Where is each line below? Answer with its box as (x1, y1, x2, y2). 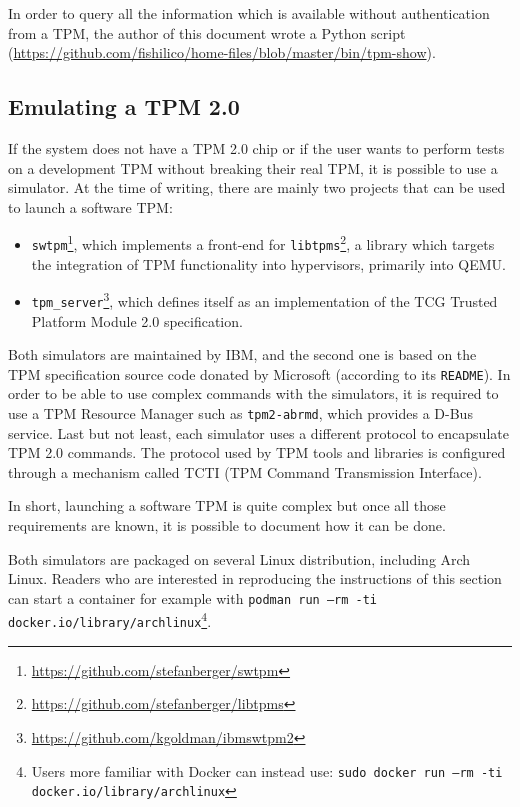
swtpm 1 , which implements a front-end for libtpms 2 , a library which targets (31, 231, 495, 255)
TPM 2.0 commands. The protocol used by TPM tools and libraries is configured (8, 442, 506, 463)
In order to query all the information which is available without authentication (8, 3, 490, 23)
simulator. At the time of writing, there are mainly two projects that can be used (8, 177, 506, 198)
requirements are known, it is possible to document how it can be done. (8, 515, 446, 536)
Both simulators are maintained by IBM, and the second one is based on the (8, 344, 477, 365)
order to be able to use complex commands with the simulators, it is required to (8, 383, 499, 404)
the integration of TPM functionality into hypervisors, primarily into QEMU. (31, 253, 506, 274)
